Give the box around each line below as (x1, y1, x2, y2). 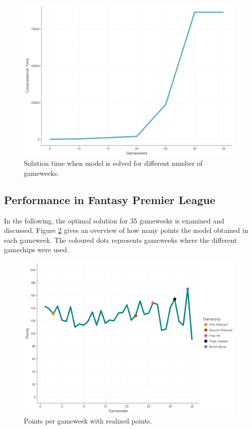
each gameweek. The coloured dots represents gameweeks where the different (4, 234, 237, 245)
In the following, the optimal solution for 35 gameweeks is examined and (4, 215, 224, 225)
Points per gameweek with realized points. (24, 416, 152, 426)
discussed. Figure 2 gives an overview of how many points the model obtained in (4, 225, 249, 235)
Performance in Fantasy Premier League (4, 192, 215, 207)
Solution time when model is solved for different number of (24, 158, 203, 168)
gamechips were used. (4, 244, 69, 255)
